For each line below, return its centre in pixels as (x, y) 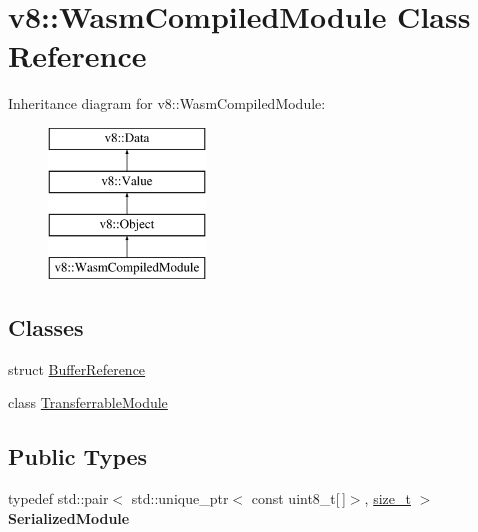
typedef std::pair (58, 498)
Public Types (78, 456)
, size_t (387, 498)
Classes (46, 327)
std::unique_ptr (180, 498)
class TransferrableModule (88, 402)
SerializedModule (69, 517)
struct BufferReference (77, 368)
